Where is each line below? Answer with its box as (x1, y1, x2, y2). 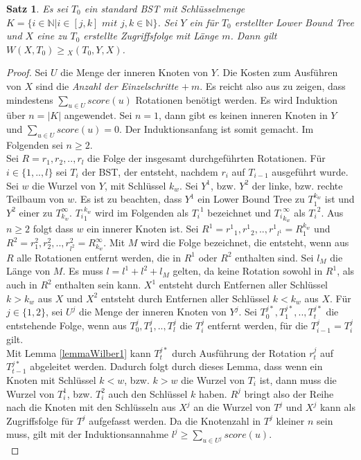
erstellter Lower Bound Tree (234, 15, 354, 29)
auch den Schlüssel (108, 386, 188, 401)
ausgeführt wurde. (272, 164, 349, 178)
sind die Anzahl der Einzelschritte (35, 78, 179, 93)
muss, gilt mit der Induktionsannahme (6, 427, 169, 441)
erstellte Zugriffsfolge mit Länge (83, 28, 219, 43)
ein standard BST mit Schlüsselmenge (84, 1, 245, 15)
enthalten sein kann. (55, 277, 141, 292)
